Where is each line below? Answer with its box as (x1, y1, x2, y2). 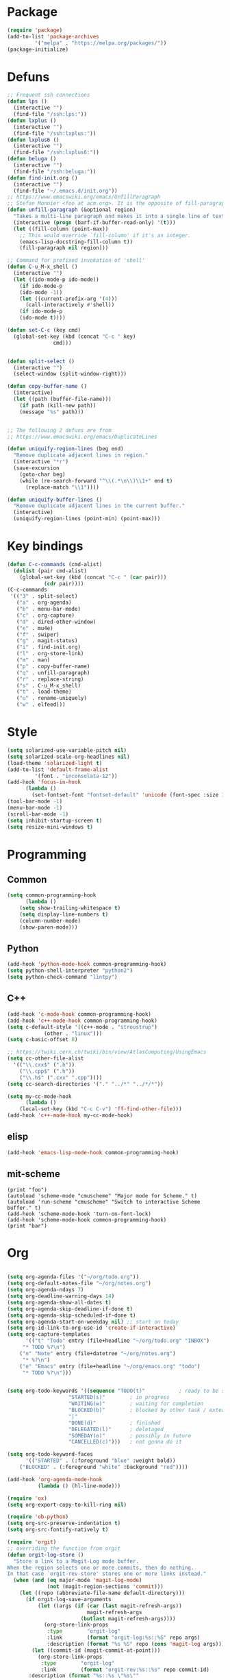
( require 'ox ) (7, 1495, 48, 1502)
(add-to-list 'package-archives (7, 33, 99, 40)
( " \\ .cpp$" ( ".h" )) (19, 1067, 75, 1075)
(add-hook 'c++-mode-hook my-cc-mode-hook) (7, 1112, 133, 1119)
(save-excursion (13, 465, 60, 472)
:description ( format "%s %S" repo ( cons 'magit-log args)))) (47, 1641, 228, 1648)
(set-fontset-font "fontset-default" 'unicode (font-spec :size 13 (31, 792, 228, 799)
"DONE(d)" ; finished (68, 1420, 161, 1426)
